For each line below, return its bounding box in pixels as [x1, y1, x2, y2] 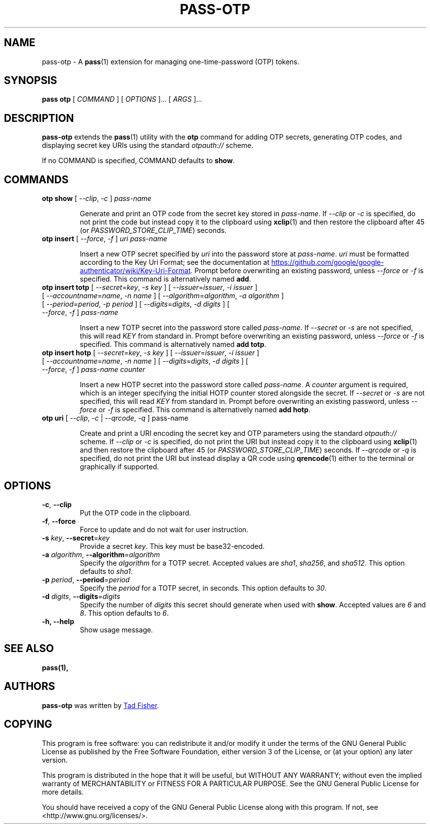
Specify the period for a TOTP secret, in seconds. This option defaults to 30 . [80, 583, 327, 592]
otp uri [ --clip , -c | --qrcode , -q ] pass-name [42, 414, 188, 423]
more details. [42, 787, 84, 796]
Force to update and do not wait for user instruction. [80, 525, 248, 534]
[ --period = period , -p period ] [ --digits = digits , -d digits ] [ [42, 300, 230, 309]
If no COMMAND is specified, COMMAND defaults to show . [42, 156, 235, 165]
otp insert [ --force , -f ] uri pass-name [42, 234, 167, 243]
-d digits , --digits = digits [42, 592, 120, 600]
